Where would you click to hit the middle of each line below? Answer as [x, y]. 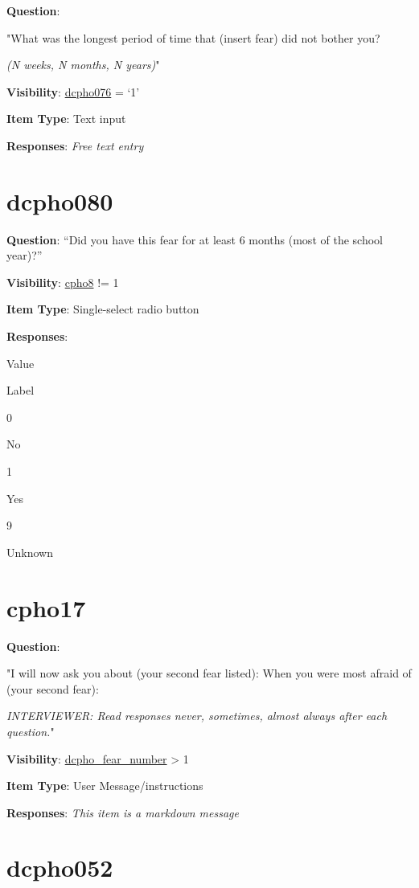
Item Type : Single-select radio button [103, 309]
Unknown [30, 552]
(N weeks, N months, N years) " [83, 65]
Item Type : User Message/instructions [105, 786]
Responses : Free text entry [75, 145]
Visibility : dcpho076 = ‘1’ [73, 91]
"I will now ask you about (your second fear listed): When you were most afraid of [209, 673]
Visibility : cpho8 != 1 [63, 282]
